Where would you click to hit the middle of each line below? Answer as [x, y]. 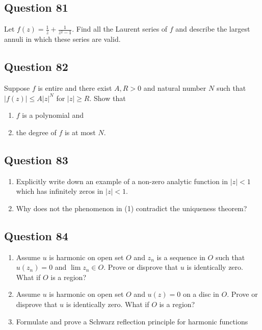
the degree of [36, 132]
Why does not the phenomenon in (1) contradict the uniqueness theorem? [132, 208]
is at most [80, 132]
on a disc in [201, 294]
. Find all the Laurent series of [120, 29]
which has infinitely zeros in [60, 191]
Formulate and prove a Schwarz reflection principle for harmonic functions [132, 321]
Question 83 [36, 159]
